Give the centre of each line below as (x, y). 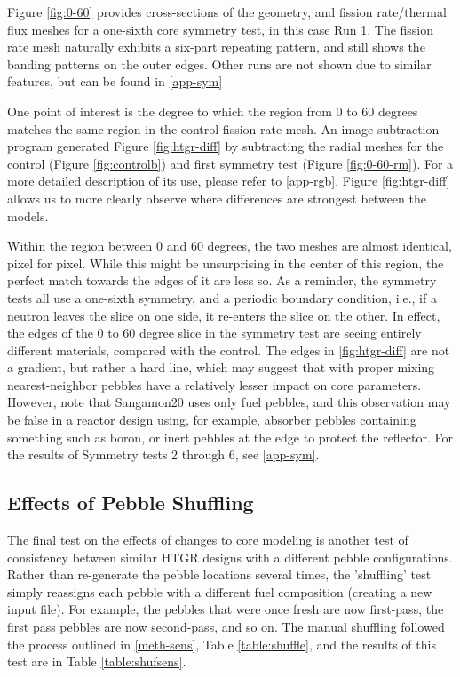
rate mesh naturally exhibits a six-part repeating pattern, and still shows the (216, 47)
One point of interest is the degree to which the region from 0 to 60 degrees (213, 111)
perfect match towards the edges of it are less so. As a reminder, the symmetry (222, 280)
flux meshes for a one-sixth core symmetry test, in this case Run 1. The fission (221, 29)
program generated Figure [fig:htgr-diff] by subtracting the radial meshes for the (226, 146)
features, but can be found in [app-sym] (115, 81)
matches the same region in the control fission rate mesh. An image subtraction (223, 128)
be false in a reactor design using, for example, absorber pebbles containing (212, 420)
